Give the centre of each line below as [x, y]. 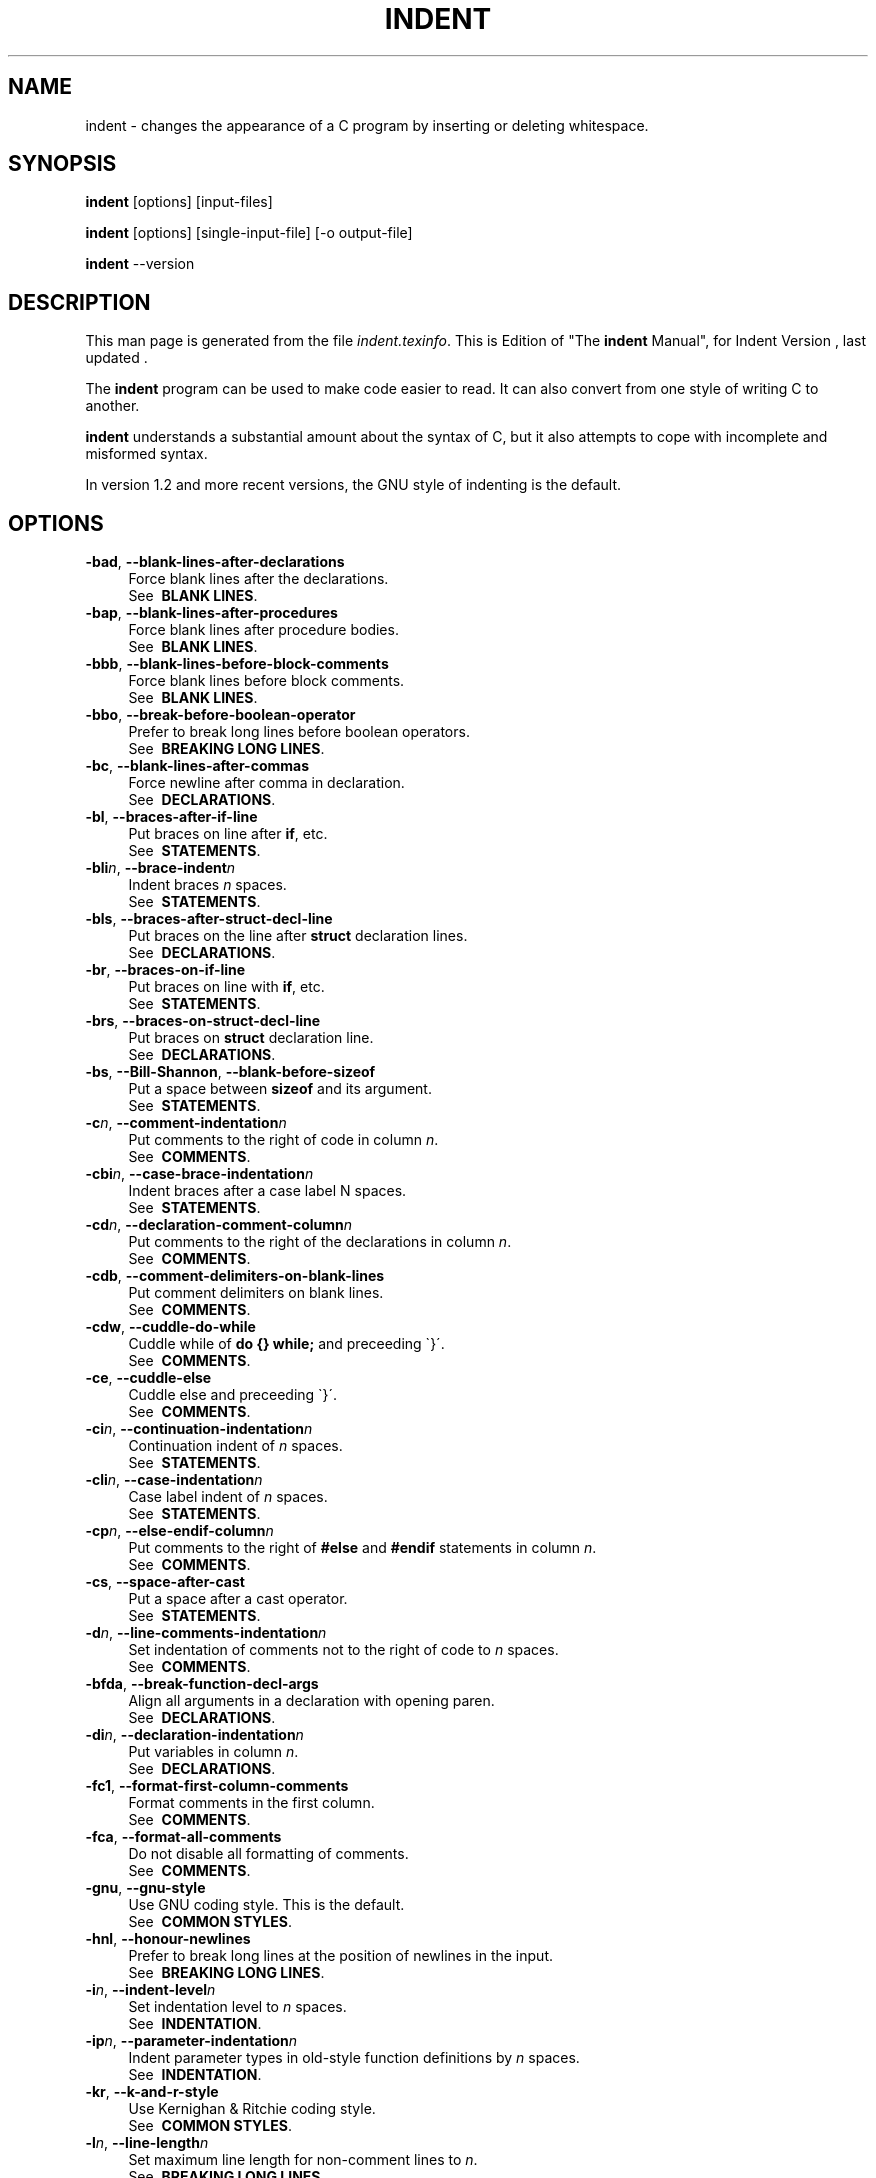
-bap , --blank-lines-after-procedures [211, 613]
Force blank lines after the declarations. [258, 579]
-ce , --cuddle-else [148, 1378]
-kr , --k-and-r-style [152, 2092]
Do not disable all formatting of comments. [268, 1854]
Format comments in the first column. [251, 1803]
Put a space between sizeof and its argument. [280, 1089]
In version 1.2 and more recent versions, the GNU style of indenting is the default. [353, 485]
